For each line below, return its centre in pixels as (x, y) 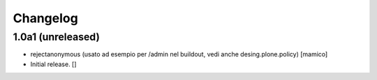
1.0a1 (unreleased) (57, 37)
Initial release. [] (53, 64)
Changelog (45, 18)
